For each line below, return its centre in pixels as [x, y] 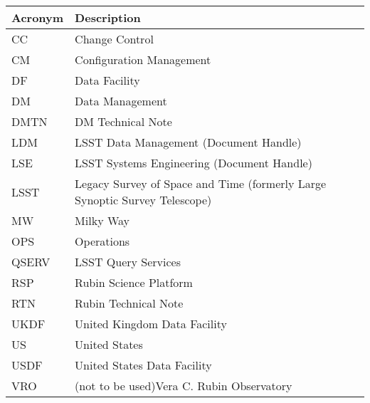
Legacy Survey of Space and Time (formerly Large [201, 183]
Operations [102, 241]
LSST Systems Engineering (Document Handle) [194, 163]
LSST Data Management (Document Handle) [188, 142]
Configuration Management [143, 59]
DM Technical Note [123, 121]
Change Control [114, 39]
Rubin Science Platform [134, 282]
